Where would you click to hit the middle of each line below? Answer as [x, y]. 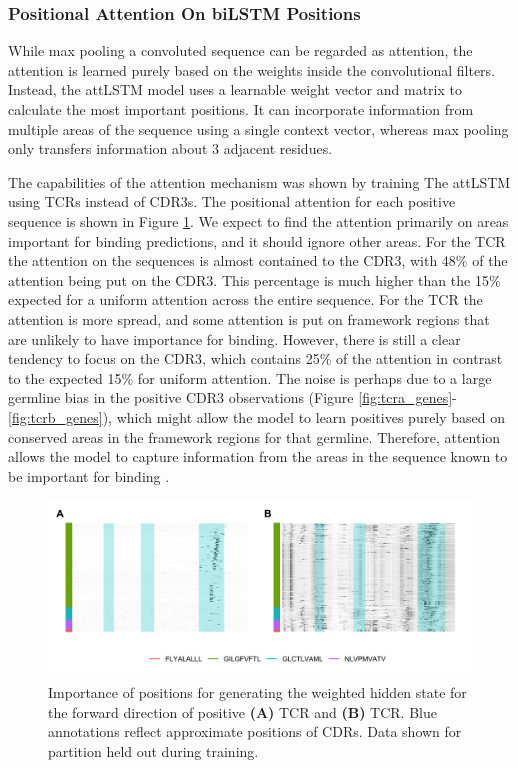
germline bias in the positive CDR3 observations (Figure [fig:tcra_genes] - [232, 397]
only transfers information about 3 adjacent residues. [170, 148]
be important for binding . [89, 475]
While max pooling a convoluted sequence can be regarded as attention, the [240, 50]
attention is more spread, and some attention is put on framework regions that [249, 318]
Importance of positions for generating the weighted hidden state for [257, 691]
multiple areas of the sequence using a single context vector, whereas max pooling [258, 128]
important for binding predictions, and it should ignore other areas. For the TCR [257, 240]
